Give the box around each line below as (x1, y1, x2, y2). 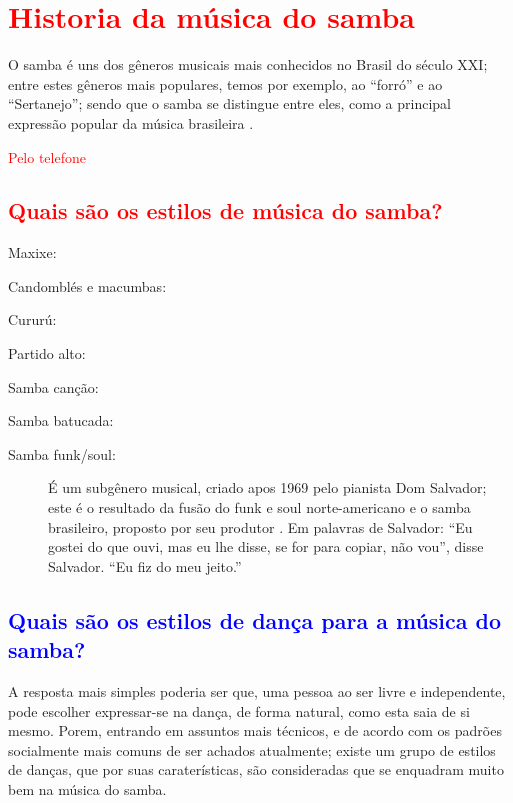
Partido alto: (8, 343, 86, 364)
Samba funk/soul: (8, 443, 116, 464)
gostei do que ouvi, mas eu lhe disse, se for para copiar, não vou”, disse (48, 536, 484, 557)
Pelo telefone (8, 146, 86, 167)
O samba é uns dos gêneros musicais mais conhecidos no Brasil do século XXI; (8, 54, 488, 75)
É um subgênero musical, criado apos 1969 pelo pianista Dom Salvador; (48, 477, 487, 498)
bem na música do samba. (8, 778, 167, 799)
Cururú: (8, 309, 57, 330)
